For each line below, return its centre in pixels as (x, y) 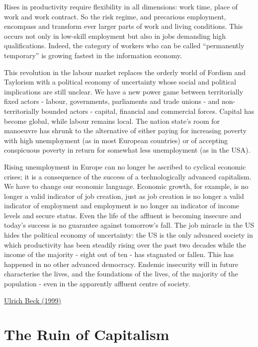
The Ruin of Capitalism (87, 334)
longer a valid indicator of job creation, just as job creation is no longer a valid (124, 196)
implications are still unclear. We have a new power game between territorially (124, 91)
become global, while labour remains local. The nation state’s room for (112, 121)
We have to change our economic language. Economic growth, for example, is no (126, 186)
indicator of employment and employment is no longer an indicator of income (122, 206)
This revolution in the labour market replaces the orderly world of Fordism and (125, 72)
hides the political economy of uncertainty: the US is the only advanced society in (129, 235)
